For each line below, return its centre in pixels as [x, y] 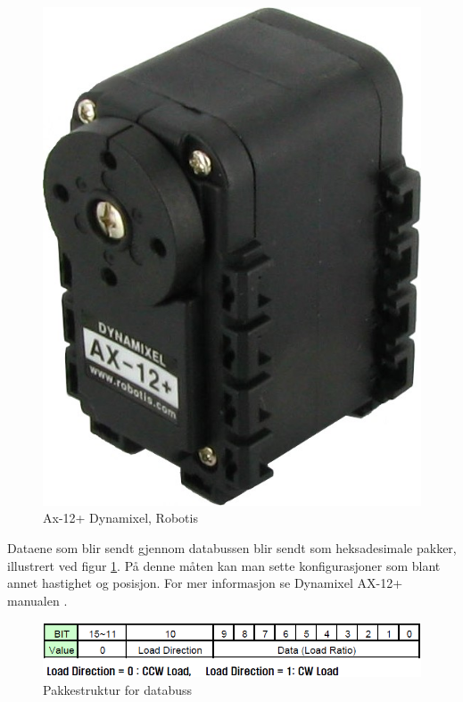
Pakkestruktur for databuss [118, 689]
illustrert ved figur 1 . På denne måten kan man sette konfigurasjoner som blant [224, 565]
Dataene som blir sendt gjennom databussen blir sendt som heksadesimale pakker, [232, 548]
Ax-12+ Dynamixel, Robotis [120, 518]
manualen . [37, 600]
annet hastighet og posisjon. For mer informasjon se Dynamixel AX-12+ [205, 583]
